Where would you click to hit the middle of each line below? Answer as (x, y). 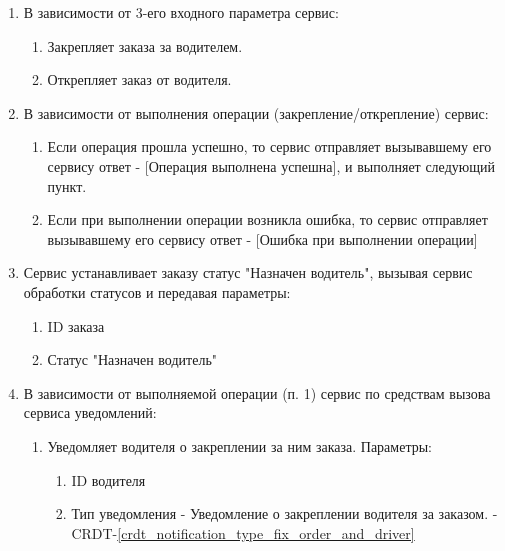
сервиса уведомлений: (90, 412)
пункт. (67, 185)
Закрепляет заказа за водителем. (145, 45)
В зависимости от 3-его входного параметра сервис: (181, 12)
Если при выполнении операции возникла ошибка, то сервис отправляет (267, 219)
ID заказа (76, 325)
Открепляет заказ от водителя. (139, 79)
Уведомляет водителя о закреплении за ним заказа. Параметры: (239, 445)
